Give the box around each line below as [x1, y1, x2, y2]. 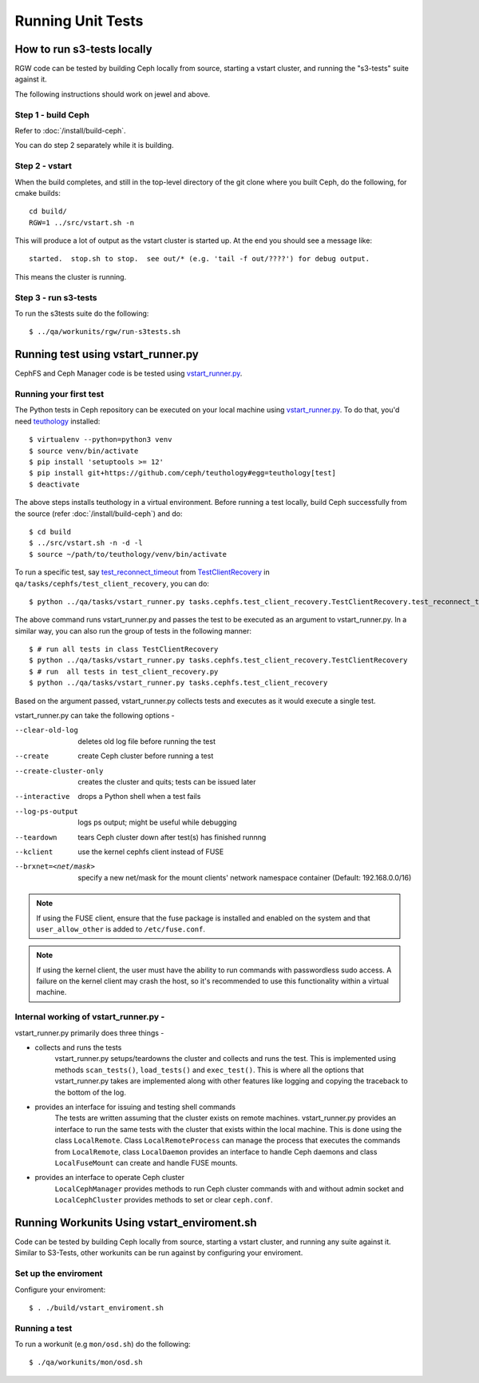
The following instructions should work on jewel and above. [14, 89, 211, 99]
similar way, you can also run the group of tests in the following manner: [14, 626, 251, 635]
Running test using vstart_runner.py [14, 348, 200, 361]
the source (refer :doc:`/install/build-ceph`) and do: [14, 508, 183, 519]
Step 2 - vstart [14, 161, 72, 172]
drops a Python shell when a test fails [77, 792, 201, 801]
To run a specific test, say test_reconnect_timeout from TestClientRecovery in [14, 567, 271, 577]
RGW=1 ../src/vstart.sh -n [29, 218, 135, 227]
